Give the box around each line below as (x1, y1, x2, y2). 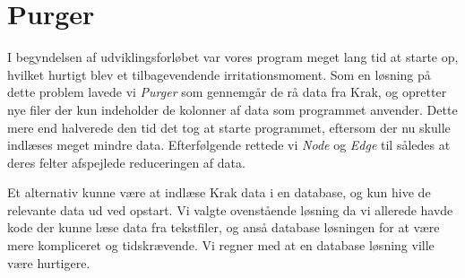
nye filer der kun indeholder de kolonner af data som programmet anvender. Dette (7, 100, 458, 118)
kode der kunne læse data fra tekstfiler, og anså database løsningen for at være (7, 218, 440, 237)
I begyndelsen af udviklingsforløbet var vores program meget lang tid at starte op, (7, 48, 459, 66)
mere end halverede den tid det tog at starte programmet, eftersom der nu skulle (7, 117, 451, 136)
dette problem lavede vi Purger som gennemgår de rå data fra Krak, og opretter (7, 83, 447, 101)
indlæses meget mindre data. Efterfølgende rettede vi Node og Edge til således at (7, 135, 451, 154)
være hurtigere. (7, 253, 90, 272)
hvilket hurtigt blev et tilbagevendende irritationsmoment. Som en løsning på (7, 65, 431, 83)
